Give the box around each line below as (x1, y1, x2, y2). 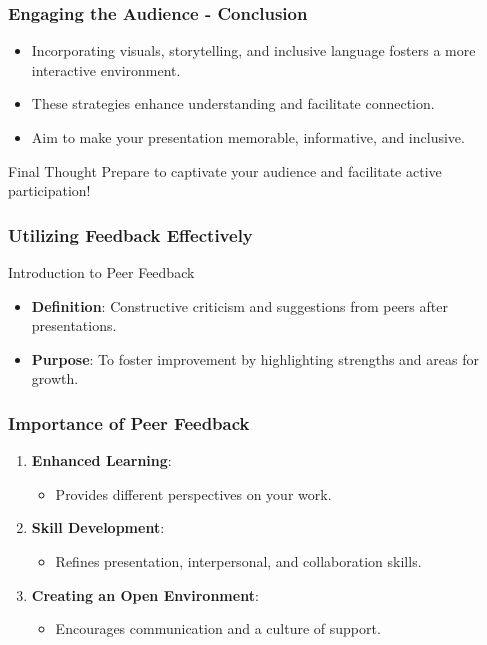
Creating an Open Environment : (31, 584, 259, 605)
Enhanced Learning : (31, 450, 172, 471)
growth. (31, 368, 79, 389)
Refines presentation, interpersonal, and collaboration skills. (55, 550, 422, 571)
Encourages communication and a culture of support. (55, 618, 381, 639)
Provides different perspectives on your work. (55, 483, 332, 504)
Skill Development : (31, 517, 165, 538)
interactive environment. (31, 59, 181, 80)
